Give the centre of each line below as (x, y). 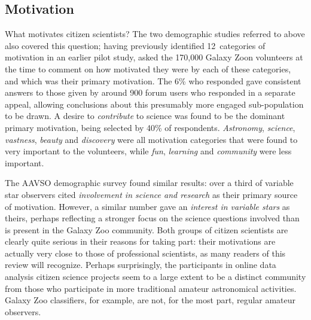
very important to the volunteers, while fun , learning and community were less (148, 151)
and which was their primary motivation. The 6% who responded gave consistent (153, 80)
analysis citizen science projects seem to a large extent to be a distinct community (155, 277)
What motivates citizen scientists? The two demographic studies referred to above (155, 34)
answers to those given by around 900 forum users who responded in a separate (150, 92)
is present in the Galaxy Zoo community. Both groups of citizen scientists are (147, 229)
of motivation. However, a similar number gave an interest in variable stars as (147, 206)
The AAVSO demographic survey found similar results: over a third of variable (149, 183)
